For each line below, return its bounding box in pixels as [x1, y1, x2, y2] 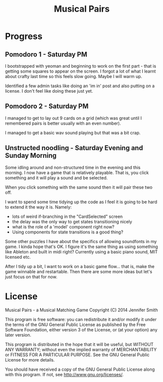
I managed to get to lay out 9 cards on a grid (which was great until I [5, 115, 142, 121]
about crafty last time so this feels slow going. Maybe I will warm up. [5, 74, 143, 79]
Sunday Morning [5, 152, 57, 160]
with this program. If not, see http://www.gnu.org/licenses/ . [5, 371, 124, 377]
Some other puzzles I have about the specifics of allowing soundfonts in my [5, 238, 157, 244]
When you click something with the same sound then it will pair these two [5, 184, 153, 190]
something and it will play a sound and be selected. [5, 174, 108, 181]
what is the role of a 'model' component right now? [12, 224, 114, 229]
